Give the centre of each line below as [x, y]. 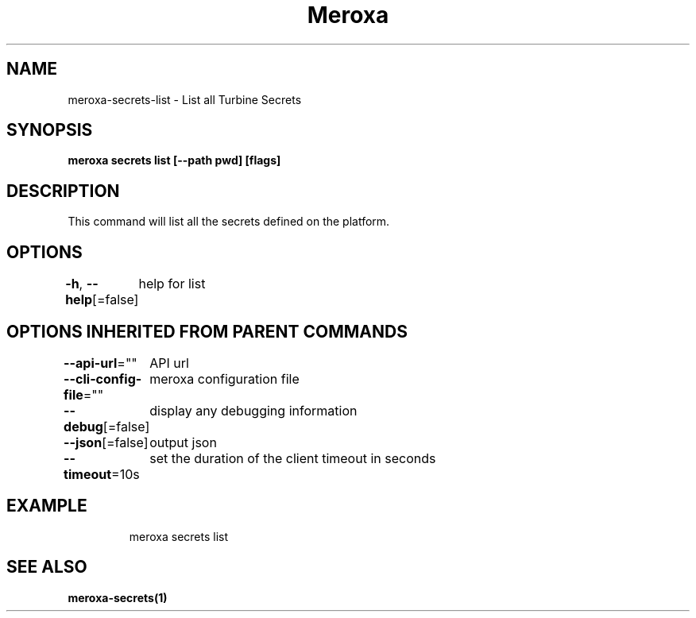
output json [183, 442]
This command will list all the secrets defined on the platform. [229, 222]
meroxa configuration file [224, 379]
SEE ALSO [47, 567]
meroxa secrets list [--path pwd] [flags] [174, 160]
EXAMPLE [47, 506]
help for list [172, 284]
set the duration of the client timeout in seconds [293, 458]
